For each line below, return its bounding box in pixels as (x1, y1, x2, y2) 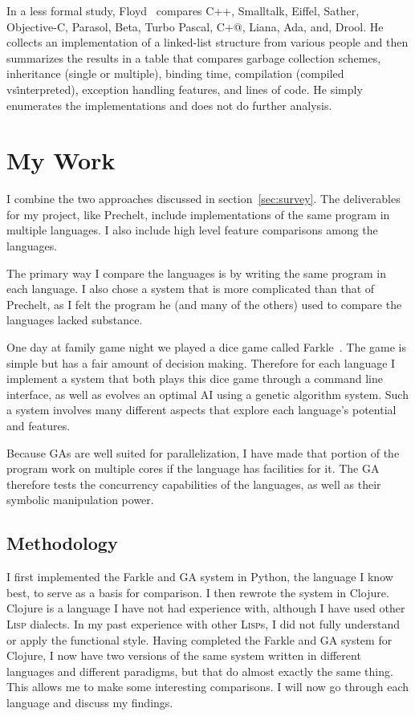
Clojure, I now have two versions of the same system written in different (6, 647, 361, 664)
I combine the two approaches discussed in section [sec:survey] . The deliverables (6, 190, 401, 207)
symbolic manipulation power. (6, 491, 154, 508)
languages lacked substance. (6, 311, 143, 328)
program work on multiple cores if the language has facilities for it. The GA (6, 460, 380, 477)
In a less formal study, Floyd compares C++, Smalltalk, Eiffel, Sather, (6, 2, 360, 18)
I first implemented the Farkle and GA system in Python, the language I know (6, 568, 393, 585)
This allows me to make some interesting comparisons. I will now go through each (6, 678, 409, 695)
